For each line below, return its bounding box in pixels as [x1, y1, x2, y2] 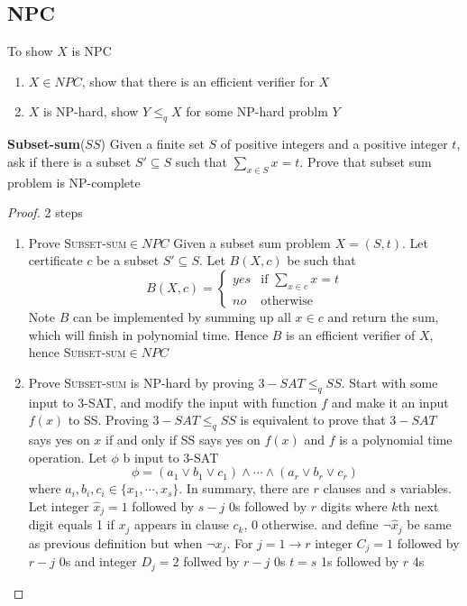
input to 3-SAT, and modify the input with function [28, 392, 317, 411]
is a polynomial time [339, 429, 453, 448]
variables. [399, 479, 452, 498]
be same [407, 515, 452, 534]
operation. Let [28, 447, 107, 466]
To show [7, 41, 53, 60]
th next [398, 496, 439, 515]
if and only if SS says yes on [105, 429, 261, 448]
